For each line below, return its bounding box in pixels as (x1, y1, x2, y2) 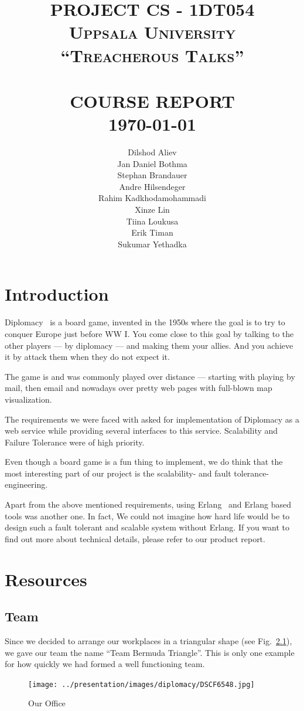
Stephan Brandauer (117, 169, 187, 181)
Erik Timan (131, 226, 173, 239)
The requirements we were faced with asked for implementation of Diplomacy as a (5, 413, 299, 425)
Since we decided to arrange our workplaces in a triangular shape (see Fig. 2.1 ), (5, 635, 292, 647)
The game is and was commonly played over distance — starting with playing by (5, 370, 295, 382)
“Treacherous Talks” (60, 43, 244, 67)
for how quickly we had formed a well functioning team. (5, 658, 205, 670)
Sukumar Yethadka (118, 237, 187, 250)
